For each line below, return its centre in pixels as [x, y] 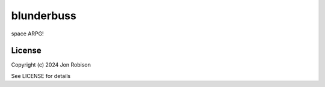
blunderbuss [44, 16]
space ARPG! [28, 34]
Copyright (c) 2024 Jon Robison [51, 65]
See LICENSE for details [41, 76]
